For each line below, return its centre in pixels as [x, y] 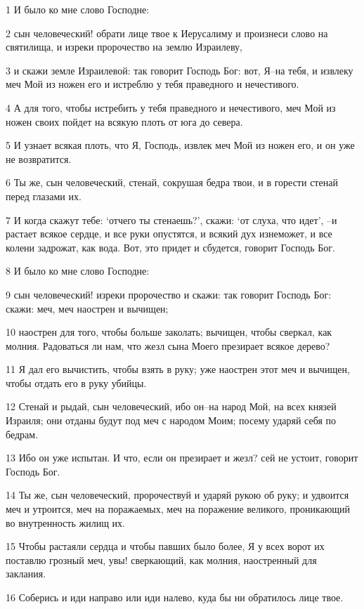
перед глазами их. [44, 196]
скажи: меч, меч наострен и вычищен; [87, 308]
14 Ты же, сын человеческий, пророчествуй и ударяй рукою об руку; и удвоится [177, 495]
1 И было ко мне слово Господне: [78, 9]
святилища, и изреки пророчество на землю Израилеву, [124, 47]
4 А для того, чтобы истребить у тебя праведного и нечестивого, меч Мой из [171, 107]
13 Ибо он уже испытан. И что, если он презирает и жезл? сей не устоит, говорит [182, 458]
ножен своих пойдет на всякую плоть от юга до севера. [124, 121]
